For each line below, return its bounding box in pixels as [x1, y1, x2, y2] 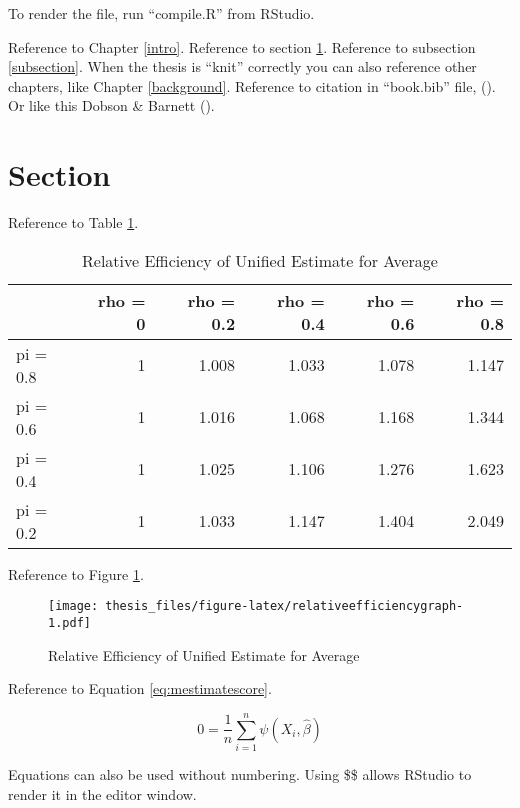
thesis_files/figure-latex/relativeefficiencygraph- [105, 599, 464, 614]
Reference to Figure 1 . [8, 563, 144, 584]
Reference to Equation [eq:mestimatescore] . [8, 678, 272, 699]
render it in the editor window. [8, 783, 197, 804]
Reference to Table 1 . [8, 212, 139, 233]
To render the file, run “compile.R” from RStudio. [8, 3, 315, 23]
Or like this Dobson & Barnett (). [8, 95, 215, 116]
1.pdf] [48, 615, 91, 630]
